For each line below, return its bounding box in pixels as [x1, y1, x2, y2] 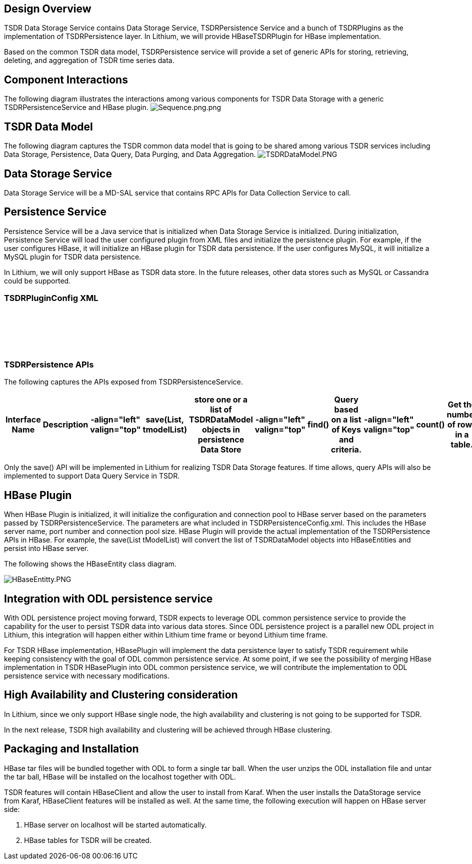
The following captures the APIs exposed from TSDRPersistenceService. [4, 377, 243, 386]
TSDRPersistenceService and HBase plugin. [4, 103, 148, 112]
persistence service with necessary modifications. [4, 671, 169, 680]
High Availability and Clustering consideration [4, 688, 238, 701]
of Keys [331, 424, 361, 435]
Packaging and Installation [4, 742, 139, 755]
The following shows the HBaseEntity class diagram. [4, 559, 176, 568]
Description [42, 419, 88, 430]
